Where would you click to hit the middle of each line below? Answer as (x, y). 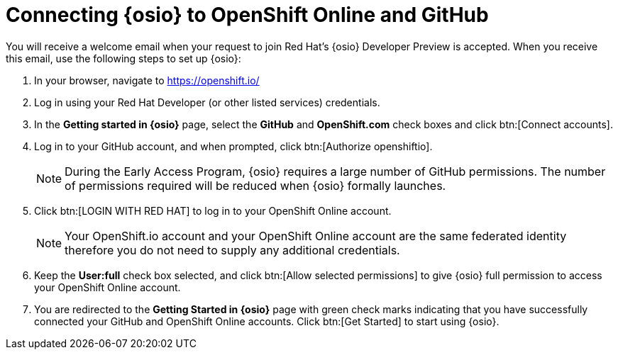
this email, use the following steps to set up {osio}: (123, 58)
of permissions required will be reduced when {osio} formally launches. (255, 185)
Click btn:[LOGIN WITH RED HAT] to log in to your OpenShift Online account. (213, 210)
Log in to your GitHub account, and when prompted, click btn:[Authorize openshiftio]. (233, 146)
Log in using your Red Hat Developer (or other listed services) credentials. (207, 102)
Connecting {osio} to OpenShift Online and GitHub (247, 15)
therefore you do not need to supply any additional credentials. (232, 250)
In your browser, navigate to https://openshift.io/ (147, 80)
